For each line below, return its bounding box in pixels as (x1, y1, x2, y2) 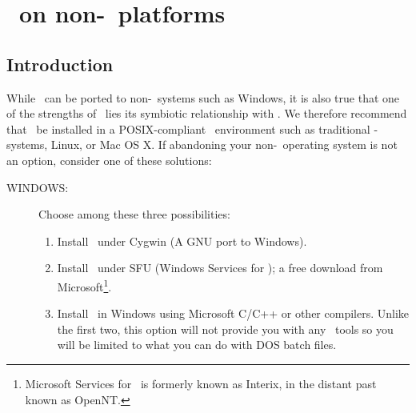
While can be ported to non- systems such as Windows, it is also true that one (6, 89, 400, 106)
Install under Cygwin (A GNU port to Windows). (57, 232, 307, 249)
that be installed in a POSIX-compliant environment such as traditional (6, 120, 370, 137)
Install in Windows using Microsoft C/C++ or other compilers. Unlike (57, 305, 410, 322)
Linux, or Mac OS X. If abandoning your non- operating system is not (50, 136, 398, 153)
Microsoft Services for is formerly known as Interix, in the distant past (25, 375, 377, 391)
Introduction (6, 51, 114, 76)
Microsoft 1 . (57, 275, 112, 295)
